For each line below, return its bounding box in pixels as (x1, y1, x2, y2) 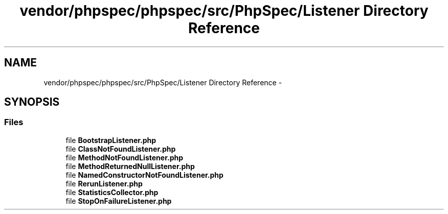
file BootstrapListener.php (65, 135, 156, 145)
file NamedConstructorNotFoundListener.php (65, 170, 223, 179)
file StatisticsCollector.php (65, 187, 159, 197)
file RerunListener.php (65, 179, 143, 188)
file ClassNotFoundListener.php (65, 144, 176, 153)
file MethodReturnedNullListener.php (65, 161, 195, 171)
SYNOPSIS (4, 96, 60, 109)
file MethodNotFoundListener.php (65, 153, 184, 162)
